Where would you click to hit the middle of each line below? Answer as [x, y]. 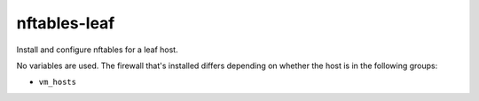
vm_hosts [58, 82]
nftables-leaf [66, 23]
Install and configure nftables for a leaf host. [97, 50]
